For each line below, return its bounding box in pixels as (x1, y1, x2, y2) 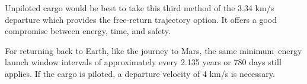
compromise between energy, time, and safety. (5, 25, 171, 37)
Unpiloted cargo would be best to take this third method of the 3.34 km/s (5, 2, 274, 14)
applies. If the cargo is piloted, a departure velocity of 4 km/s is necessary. (5, 67, 275, 79)
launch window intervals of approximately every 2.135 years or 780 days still (5, 56, 282, 68)
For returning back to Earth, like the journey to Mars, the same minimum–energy (5, 44, 302, 56)
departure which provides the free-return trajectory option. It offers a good (5, 13, 277, 25)
